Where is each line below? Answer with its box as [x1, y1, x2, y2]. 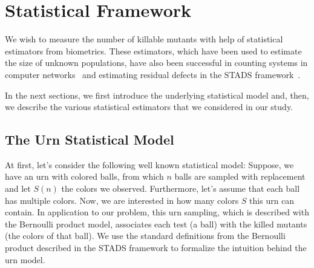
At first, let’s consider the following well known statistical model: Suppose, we [5, 158, 294, 171]
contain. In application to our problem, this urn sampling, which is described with [5, 206, 309, 218]
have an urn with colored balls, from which [5, 170, 164, 183]
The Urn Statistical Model [5, 130, 174, 149]
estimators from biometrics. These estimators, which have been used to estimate [5, 44, 302, 57]
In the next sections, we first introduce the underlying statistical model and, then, [5, 88, 309, 101]
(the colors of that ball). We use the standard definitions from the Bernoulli [5, 229, 286, 242]
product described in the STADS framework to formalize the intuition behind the [5, 241, 307, 254]
